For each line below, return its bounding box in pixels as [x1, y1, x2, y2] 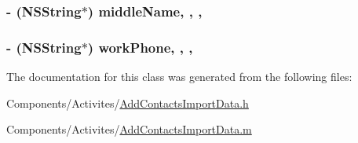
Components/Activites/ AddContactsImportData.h [6, 94, 249, 111]
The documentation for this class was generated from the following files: [6, 68, 353, 85]
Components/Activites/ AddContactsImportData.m [6, 121, 252, 137]
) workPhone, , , [87, 37, 193, 57]
